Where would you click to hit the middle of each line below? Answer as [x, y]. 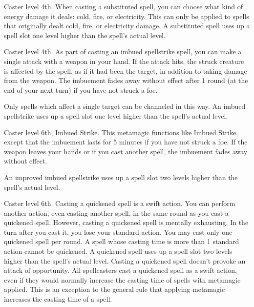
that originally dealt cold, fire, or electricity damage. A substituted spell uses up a [127, 26]
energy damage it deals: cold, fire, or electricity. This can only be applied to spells [127, 16]
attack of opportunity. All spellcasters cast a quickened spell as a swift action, [120, 270]
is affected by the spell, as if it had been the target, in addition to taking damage [126, 71]
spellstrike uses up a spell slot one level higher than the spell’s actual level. [116, 115]
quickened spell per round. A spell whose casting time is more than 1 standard [122, 241]
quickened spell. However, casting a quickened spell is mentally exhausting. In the [126, 222]
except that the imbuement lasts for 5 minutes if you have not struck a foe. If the [126, 142]
